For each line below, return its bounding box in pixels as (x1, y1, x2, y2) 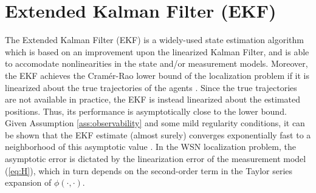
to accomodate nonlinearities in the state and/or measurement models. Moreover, (5, 57, 308, 70)
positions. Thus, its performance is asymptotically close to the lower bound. (5, 104, 287, 117)
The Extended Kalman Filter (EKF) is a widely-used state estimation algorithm (5, 33, 304, 46)
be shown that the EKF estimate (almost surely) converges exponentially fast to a (5, 128, 311, 141)
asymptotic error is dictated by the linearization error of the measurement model (5, 152, 306, 165)
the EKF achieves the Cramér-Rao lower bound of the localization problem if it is (5, 69, 309, 81)
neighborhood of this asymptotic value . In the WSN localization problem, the (5, 140, 296, 153)
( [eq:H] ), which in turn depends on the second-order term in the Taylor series (5, 164, 293, 177)
